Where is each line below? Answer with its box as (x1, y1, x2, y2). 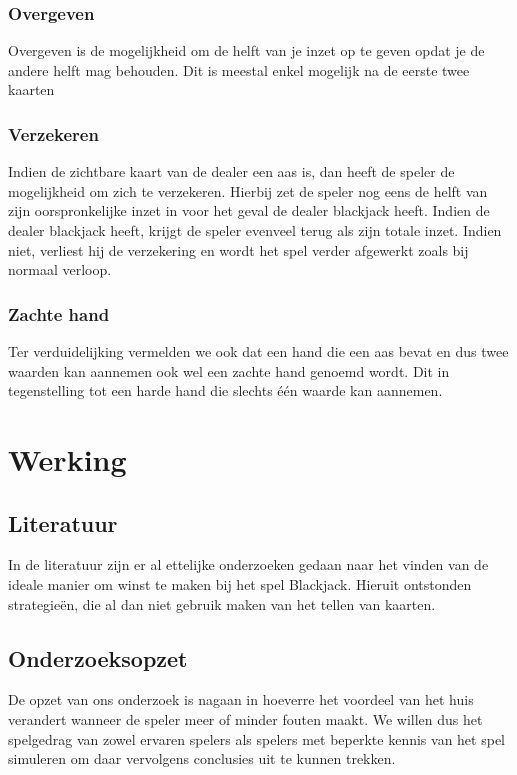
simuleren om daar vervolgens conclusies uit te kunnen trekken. (8, 748, 396, 769)
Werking (8, 438, 127, 479)
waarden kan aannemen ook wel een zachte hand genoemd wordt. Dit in (8, 360, 450, 381)
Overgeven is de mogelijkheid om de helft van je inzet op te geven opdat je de (8, 40, 485, 61)
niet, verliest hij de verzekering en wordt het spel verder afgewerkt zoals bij (8, 239, 469, 260)
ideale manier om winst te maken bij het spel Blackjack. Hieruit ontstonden (8, 573, 472, 594)
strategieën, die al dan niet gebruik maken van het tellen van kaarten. (8, 593, 436, 614)
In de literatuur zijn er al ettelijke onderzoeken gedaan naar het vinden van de (8, 554, 489, 575)
